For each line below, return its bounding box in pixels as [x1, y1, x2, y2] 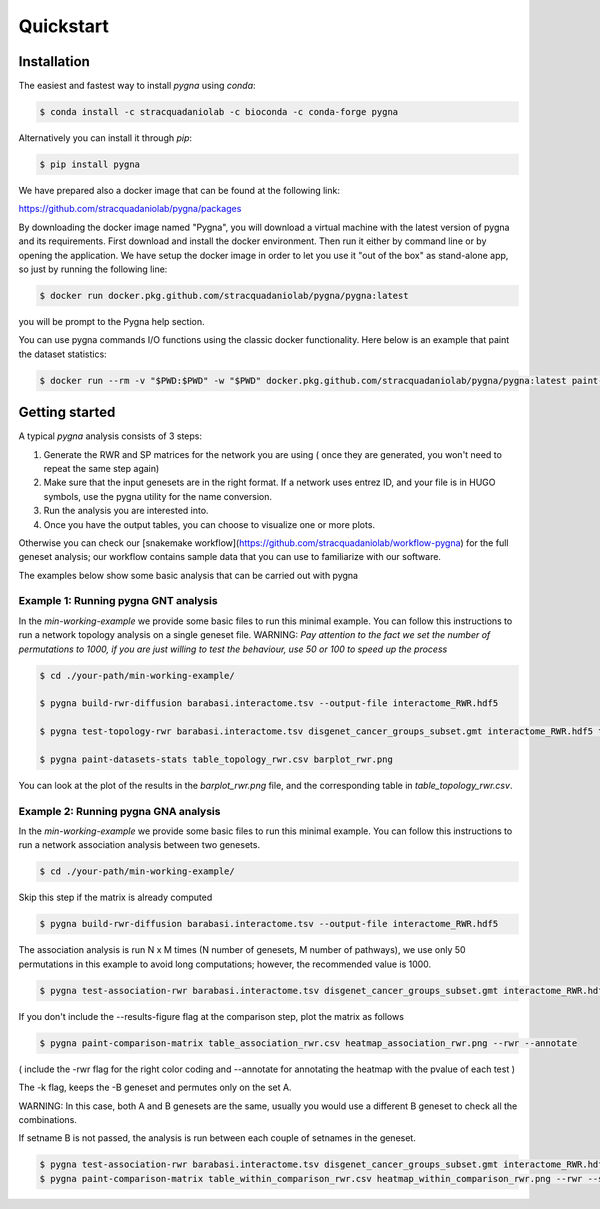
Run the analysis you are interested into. [43, 505, 209, 517]
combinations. [18, 1113, 77, 1125]
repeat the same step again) [43, 462, 160, 474]
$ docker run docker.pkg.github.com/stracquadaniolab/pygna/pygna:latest [39, 290, 409, 301]
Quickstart [18, 15, 110, 37]
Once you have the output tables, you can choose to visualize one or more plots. [43, 518, 375, 530]
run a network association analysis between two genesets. [18, 839, 260, 851]
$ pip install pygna [39, 159, 140, 170]
